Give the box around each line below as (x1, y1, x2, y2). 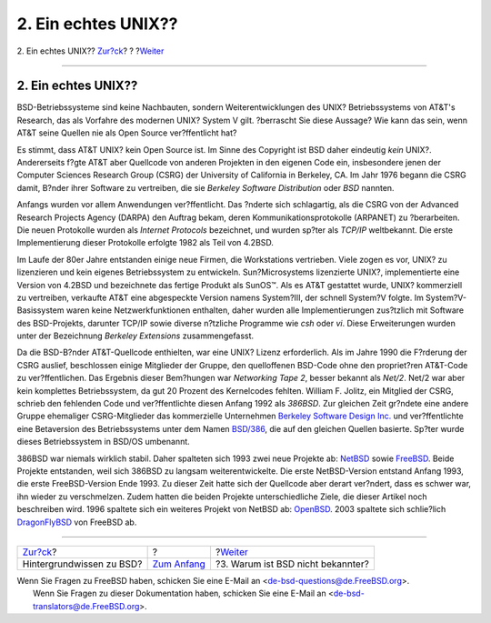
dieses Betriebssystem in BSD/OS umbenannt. (16, 437, 190, 447)
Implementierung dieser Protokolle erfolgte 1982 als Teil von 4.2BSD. (16, 237, 275, 248)
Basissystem (16, 305, 65, 316)
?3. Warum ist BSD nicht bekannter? (215, 558, 370, 570)
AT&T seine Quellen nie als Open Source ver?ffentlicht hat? (16, 127, 237, 138)
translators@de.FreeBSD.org (33, 600, 140, 611)
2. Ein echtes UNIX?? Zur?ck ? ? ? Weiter (16, 45, 165, 56)
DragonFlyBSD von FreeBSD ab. (16, 517, 137, 528)
